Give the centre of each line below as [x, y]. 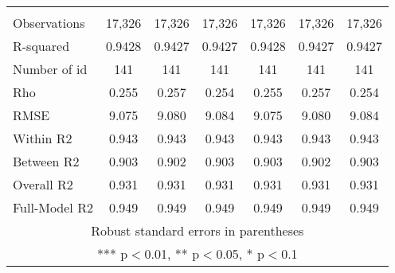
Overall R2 [43, 184]
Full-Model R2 [53, 207]
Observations [49, 23]
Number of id [50, 69]
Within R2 [43, 138]
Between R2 [46, 161]
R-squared [41, 46]
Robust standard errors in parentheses [197, 230]
